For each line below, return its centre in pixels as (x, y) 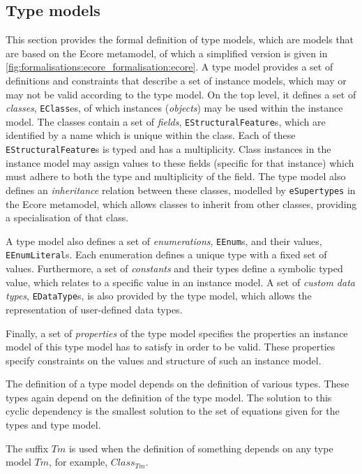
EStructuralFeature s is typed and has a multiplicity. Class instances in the (168, 149)
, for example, (78, 462)
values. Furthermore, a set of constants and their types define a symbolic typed (174, 268)
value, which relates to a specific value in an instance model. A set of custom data (180, 282)
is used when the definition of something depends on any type (201, 448)
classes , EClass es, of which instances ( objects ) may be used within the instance (174, 108)
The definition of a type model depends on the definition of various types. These (178, 384)
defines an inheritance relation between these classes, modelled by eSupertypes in (181, 190)
